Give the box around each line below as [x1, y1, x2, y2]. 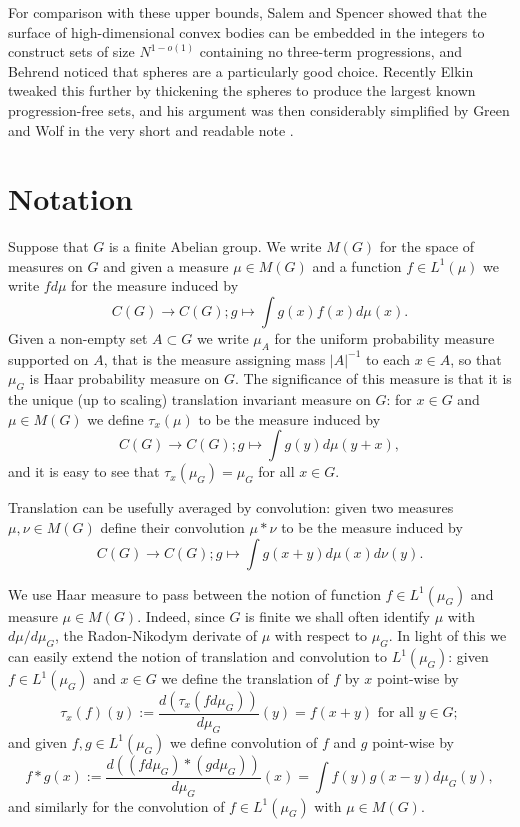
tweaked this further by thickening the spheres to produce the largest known [8, 80, 476, 101]
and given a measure [103, 255, 229, 276]
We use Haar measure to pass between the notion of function [8, 583, 381, 604]
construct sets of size [8, 41, 135, 62]
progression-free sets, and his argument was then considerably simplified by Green [8, 99, 510, 120]
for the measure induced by [71, 275, 239, 296]
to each [366, 348, 411, 369]
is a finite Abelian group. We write [108, 236, 322, 257]
